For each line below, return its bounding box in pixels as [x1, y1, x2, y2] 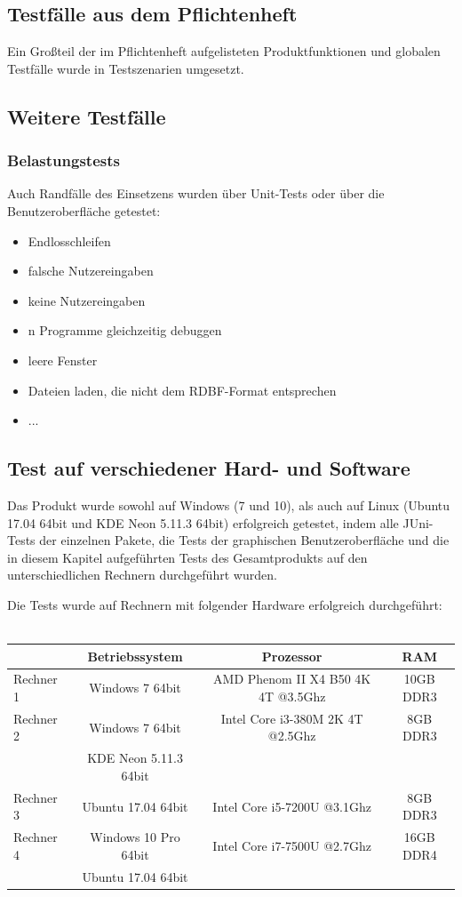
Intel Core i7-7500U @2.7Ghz [212, 836, 371, 854]
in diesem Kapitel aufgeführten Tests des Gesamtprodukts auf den [7, 548, 368, 566]
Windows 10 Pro [90, 828, 180, 846]
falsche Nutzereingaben [28, 261, 154, 280]
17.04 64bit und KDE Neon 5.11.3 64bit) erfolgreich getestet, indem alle [7, 513, 399, 532]
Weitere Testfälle [7, 102, 166, 130]
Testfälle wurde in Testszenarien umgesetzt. [7, 59, 244, 77]
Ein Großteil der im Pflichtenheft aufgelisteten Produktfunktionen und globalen [7, 42, 441, 60]
